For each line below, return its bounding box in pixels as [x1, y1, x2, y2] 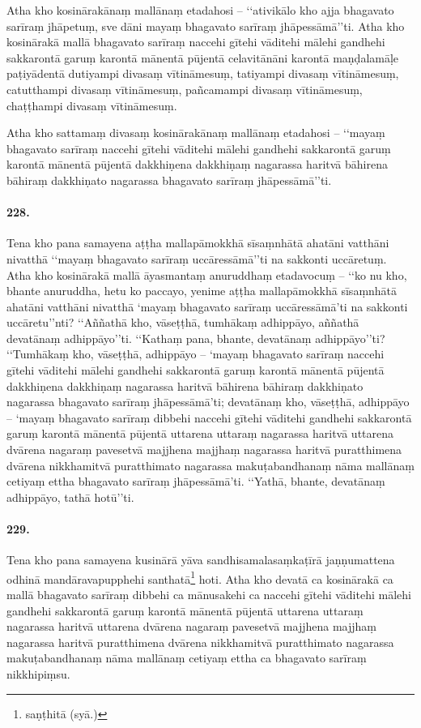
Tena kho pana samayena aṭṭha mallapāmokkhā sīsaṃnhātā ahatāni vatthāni [6, 234, 389, 251]
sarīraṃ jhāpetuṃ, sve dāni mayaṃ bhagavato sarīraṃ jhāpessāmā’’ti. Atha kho [6, 17, 405, 34]
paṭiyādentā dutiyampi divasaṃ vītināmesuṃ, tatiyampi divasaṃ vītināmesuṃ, [6, 65, 399, 82]
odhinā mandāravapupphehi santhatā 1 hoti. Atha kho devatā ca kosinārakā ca [6, 567, 393, 587]
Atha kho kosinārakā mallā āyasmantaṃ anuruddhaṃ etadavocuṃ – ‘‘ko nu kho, [6, 266, 407, 283]
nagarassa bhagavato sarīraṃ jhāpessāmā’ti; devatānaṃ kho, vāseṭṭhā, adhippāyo [6, 393, 410, 410]
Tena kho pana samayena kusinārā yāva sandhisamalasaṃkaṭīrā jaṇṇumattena [6, 551, 395, 568]
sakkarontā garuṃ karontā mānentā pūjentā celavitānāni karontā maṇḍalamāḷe [6, 49, 399, 66]
